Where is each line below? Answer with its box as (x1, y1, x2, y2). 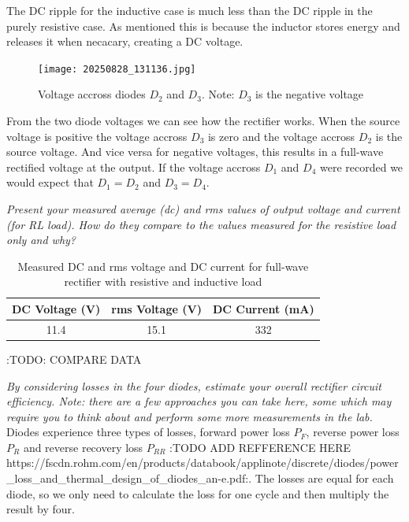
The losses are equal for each (255, 470, 394, 487)
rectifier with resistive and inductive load (64, 273, 262, 290)
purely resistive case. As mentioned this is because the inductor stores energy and (6, 17, 400, 34)
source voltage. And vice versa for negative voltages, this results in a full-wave (6, 143, 384, 160)
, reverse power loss (306, 424, 400, 440)
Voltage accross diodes (38, 86, 146, 102)
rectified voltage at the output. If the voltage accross (6, 158, 261, 175)
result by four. (6, 501, 75, 517)
